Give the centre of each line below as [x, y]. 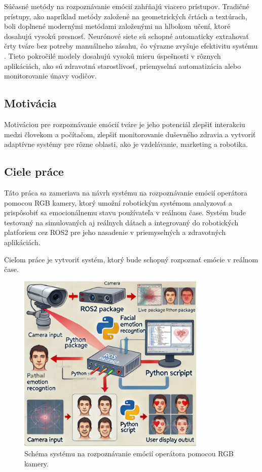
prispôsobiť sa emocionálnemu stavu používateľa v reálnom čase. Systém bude [125, 212]
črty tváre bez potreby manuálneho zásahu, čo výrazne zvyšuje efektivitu [117, 46]
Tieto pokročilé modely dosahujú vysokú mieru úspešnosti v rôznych [115, 55]
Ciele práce [34, 171]
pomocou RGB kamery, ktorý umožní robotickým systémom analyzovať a [118, 202]
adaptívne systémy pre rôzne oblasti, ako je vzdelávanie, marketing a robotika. [126, 144]
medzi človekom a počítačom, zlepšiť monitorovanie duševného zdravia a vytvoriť [130, 134]
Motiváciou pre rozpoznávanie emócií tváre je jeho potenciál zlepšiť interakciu [125, 124]
